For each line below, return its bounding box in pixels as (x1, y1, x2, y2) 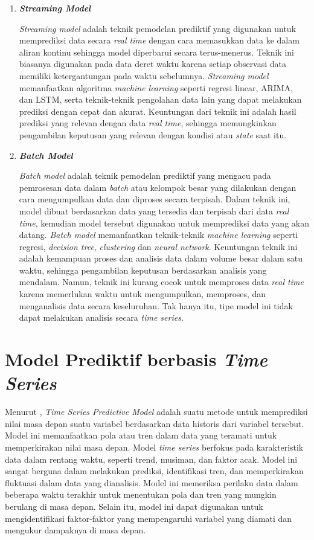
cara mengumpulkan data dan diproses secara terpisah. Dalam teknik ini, (19, 193, 290, 205)
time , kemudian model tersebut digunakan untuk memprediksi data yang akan (19, 216, 309, 229)
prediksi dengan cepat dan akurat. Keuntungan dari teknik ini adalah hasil (19, 104, 296, 117)
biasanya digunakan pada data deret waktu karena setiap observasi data (19, 57, 287, 70)
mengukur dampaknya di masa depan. (5, 524, 146, 536)
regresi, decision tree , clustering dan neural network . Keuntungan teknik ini (19, 240, 298, 252)
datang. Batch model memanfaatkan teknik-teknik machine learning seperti (19, 228, 298, 241)
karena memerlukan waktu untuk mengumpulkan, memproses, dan (19, 288, 266, 300)
